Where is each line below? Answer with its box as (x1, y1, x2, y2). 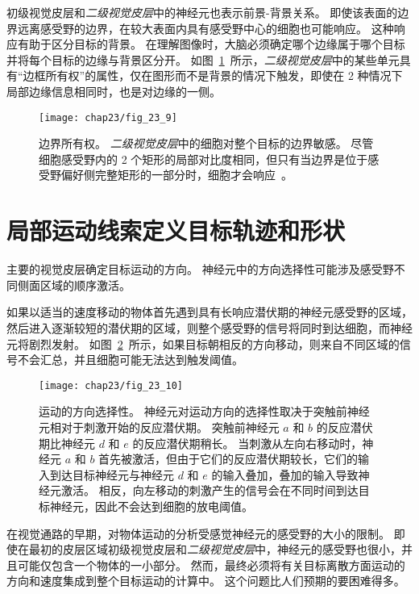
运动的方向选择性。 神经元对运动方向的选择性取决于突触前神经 (39, 403, 370, 420)
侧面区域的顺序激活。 (17, 276, 131, 293)
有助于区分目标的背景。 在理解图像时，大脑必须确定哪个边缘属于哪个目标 (17, 36, 405, 52)
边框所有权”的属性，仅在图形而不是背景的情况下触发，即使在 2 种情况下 (23, 67, 403, 84)
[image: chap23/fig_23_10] (39, 379, 183, 391)
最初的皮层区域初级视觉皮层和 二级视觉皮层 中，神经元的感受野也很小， (28, 541, 401, 558)
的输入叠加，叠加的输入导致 (211, 466, 359, 483)
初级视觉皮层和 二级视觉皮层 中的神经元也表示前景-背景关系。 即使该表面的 (6, 4, 398, 20)
